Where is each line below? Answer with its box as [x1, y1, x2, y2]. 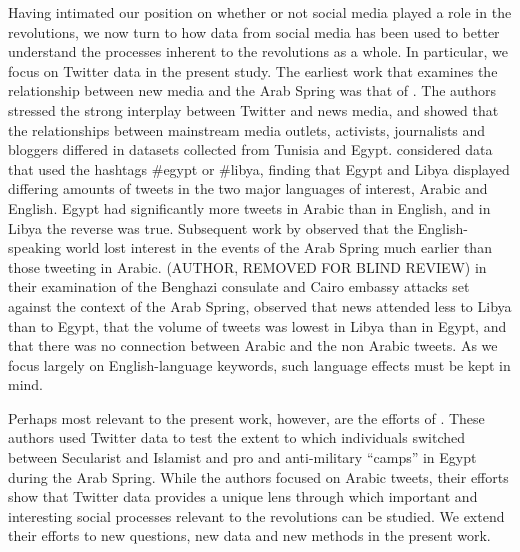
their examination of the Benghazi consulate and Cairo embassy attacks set [8, 276, 470, 297]
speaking [8, 237, 61, 258]
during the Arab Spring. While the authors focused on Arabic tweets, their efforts [8, 466, 509, 487]
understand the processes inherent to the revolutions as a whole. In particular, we [8, 41, 509, 62]
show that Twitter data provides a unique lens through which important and [8, 486, 478, 507]
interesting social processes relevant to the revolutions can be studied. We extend [8, 505, 505, 526]
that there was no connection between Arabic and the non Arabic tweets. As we [8, 335, 498, 356]
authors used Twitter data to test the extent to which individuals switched [8, 427, 466, 448]
